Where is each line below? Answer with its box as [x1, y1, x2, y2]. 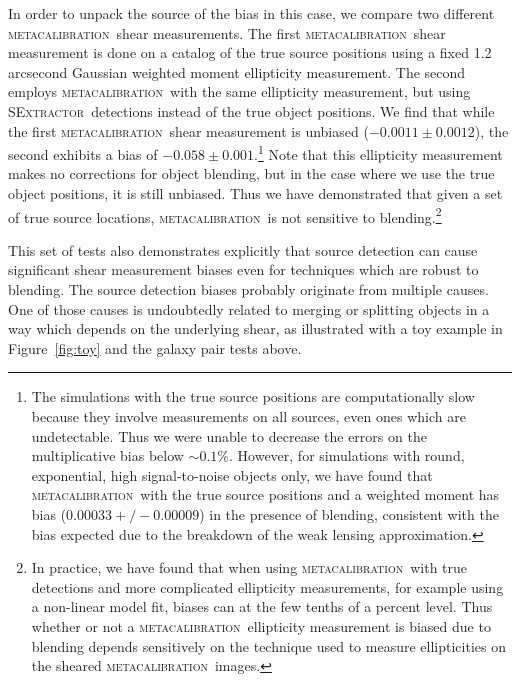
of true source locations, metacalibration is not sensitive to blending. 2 [8, 203, 442, 227]
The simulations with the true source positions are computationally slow [31, 386, 475, 407]
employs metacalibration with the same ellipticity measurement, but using [8, 81, 471, 102]
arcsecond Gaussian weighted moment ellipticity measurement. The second [8, 61, 466, 82]
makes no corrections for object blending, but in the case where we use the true [8, 163, 495, 184]
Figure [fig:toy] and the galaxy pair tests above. [8, 337, 302, 358]
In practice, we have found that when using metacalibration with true [31, 557, 468, 578]
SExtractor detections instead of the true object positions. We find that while [8, 100, 495, 121]
